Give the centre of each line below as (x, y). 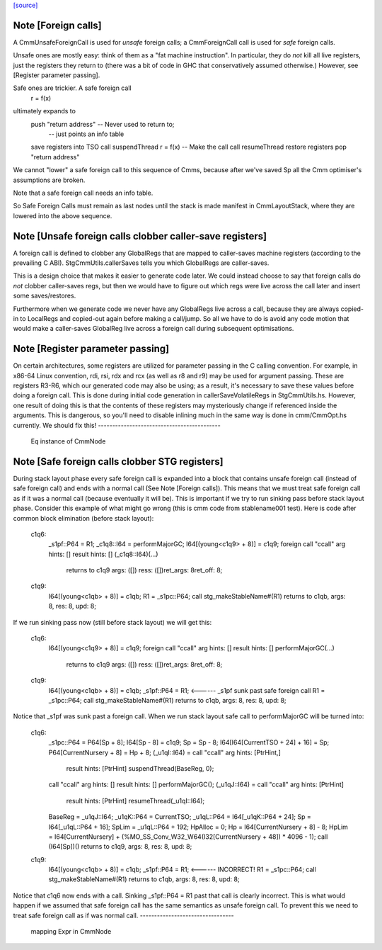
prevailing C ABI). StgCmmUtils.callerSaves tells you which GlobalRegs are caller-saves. (141, 263)
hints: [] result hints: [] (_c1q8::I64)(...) (103, 554)
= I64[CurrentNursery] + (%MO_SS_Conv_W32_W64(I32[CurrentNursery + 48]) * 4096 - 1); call (188, 837)
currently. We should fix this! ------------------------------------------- (117, 425)
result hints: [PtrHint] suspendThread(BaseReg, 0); (140, 768)
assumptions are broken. (49, 180)
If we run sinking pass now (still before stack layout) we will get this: (112, 622)
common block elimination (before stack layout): (83, 518)
